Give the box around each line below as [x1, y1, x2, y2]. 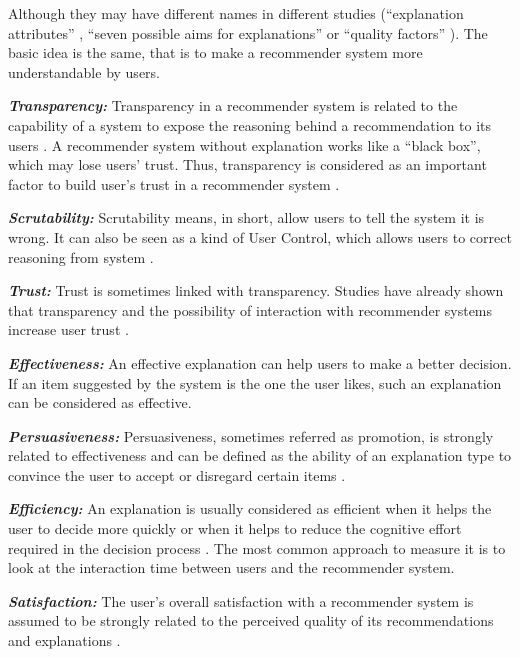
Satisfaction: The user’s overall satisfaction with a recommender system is [8, 590, 474, 611]
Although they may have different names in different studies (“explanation [8, 3, 464, 23]
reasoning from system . [8, 246, 154, 267]
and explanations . [8, 630, 121, 651]
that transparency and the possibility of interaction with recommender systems [8, 299, 493, 320]
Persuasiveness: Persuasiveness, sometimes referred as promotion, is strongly [8, 425, 494, 446]
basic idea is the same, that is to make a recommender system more [8, 42, 423, 63]
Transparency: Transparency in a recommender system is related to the [8, 95, 458, 116]
